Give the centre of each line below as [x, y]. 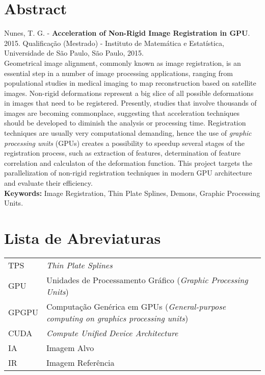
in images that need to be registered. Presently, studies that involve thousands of [130, 103]
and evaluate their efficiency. [48, 183]
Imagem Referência [80, 362]
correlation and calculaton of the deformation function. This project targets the [128, 162]
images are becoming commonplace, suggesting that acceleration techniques [122, 112]
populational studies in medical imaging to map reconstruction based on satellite [130, 83]
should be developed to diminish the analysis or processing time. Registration [125, 123]
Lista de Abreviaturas [83, 238]
